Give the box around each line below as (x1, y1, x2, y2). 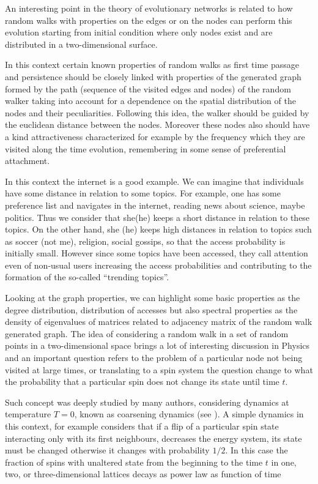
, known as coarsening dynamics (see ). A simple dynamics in (74, 408, 304, 420)
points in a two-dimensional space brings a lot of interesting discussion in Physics (5, 339, 310, 352)
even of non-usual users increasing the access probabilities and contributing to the (5, 258, 312, 271)
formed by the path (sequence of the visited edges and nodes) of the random (5, 82, 291, 95)
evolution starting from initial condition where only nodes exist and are (5, 26, 273, 39)
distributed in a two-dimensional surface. (5, 37, 158, 50)
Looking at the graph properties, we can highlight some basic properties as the (5, 291, 300, 304)
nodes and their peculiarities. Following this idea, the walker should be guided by (5, 106, 309, 119)
